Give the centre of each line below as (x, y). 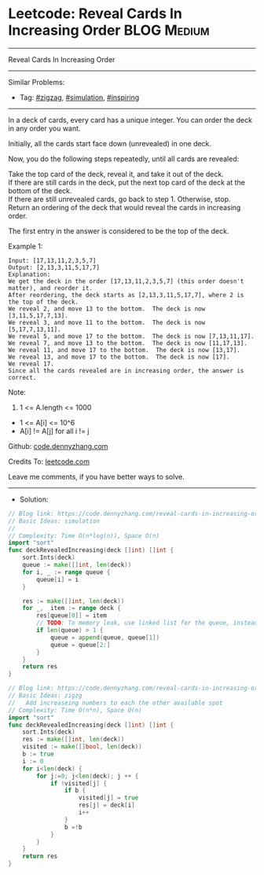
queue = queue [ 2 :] (80, 645)
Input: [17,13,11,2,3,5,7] (52, 260)
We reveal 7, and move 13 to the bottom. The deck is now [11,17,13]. (128, 343)
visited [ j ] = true (108, 798)
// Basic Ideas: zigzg (45, 696)
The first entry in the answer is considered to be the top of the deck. (119, 231)
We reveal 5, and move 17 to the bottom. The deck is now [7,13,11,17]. (132, 336)
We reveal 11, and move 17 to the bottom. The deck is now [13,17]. (125, 350)
